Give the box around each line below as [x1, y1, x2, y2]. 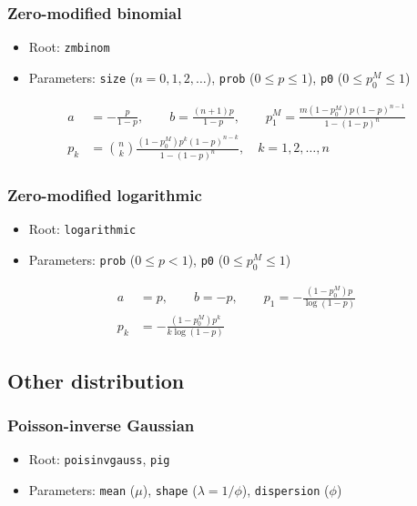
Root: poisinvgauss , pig [28, 450, 170, 469]
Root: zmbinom [28, 37, 110, 56]
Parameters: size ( [28, 67, 136, 86]
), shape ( [142, 480, 198, 499]
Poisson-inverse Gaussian [7, 413, 195, 436]
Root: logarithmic [28, 219, 137, 238]
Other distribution [7, 366, 185, 394]
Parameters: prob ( [28, 250, 136, 269]
